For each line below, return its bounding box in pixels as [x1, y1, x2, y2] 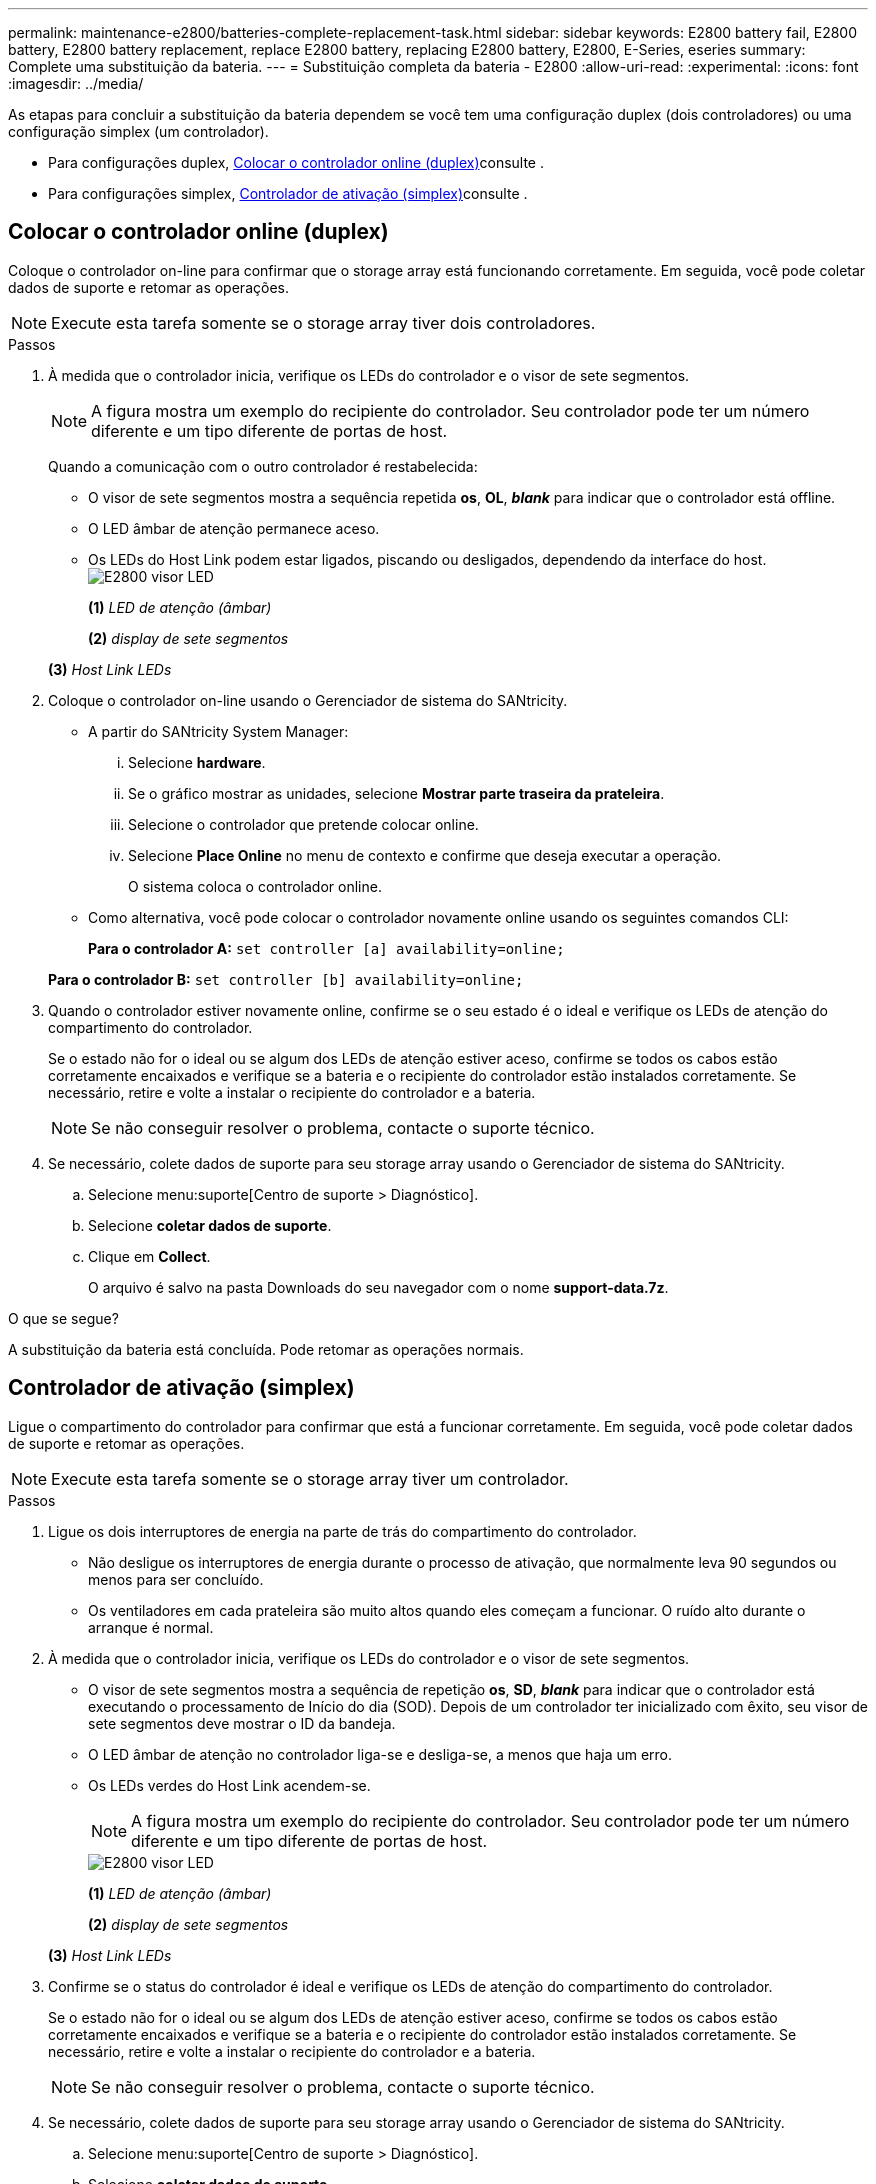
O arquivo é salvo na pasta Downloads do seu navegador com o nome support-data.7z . [88, 1278, 669, 1296]
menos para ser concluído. [88, 1570, 264, 1588]
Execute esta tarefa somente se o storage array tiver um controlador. [51, 1468, 569, 1489]
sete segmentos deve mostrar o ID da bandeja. [88, 1714, 396, 1732]
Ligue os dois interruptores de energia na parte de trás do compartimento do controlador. [48, 1522, 637, 1540]
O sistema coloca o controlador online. [128, 877, 382, 895]
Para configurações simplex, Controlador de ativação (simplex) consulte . [48, 185, 528, 202]
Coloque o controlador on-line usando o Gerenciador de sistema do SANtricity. [48, 691, 568, 709]
